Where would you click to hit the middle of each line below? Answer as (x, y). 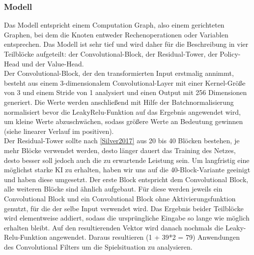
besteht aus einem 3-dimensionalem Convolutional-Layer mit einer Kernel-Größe (125, 82)
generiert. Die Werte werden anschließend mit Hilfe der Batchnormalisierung (119, 102)
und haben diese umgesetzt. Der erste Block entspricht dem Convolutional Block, (126, 179)
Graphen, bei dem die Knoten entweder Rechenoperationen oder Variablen (116, 34)
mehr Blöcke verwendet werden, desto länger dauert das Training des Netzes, (120, 150)
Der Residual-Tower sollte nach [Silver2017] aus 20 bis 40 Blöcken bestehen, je (122, 141)
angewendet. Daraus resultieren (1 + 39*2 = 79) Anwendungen (144, 237)
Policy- (230, 54)
